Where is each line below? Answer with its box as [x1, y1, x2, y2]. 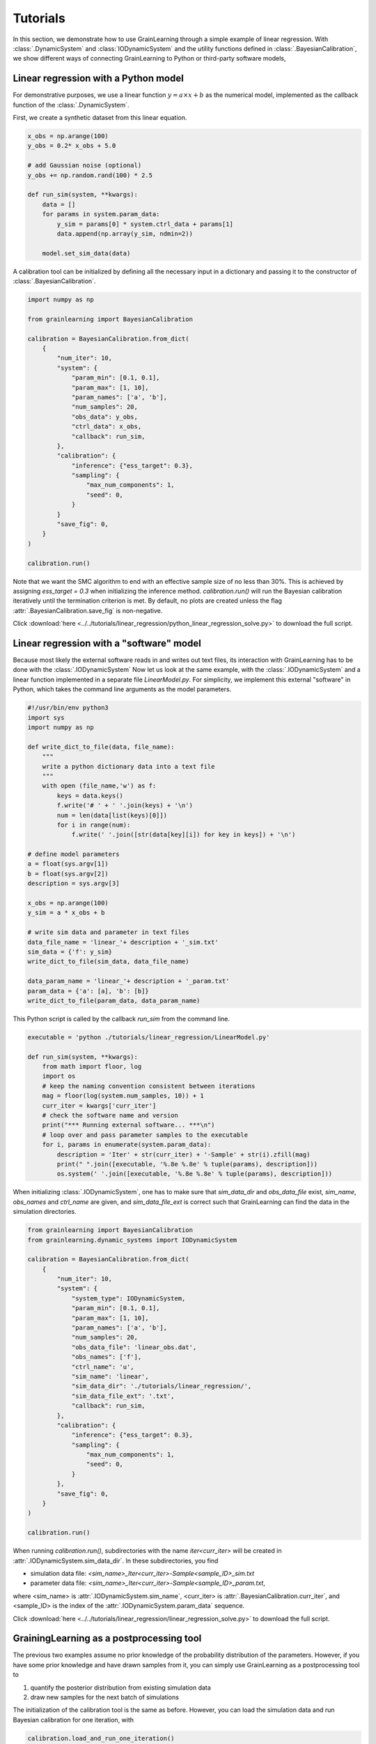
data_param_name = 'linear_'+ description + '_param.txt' [27, 977, 230, 985]
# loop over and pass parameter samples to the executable [42, 1131, 249, 1138]
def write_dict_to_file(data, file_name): [27, 743, 175, 751]
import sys [27, 714, 65, 721]
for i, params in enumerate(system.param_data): [42, 1141, 212, 1149]
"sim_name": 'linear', [71, 1372, 149, 1381]
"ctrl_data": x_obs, [71, 423, 142, 430]
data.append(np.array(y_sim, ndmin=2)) [56, 230, 193, 237]
